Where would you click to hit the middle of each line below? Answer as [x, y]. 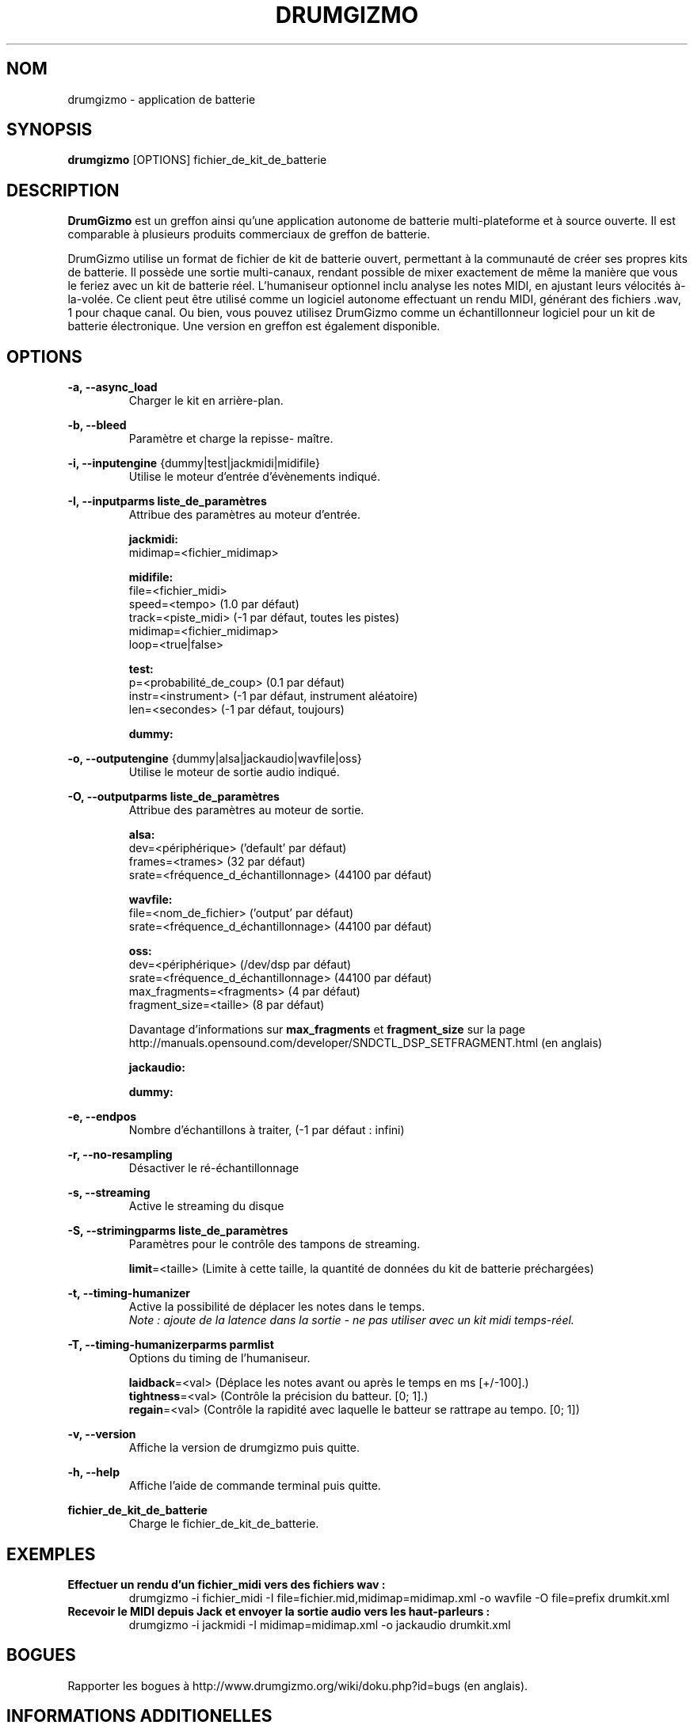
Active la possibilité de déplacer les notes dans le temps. [277, 1307]
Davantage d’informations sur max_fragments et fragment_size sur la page [327, 1030]
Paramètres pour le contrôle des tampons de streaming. [275, 1244]
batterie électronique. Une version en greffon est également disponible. [254, 326]
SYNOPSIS [50, 130]
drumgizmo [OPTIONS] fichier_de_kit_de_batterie [197, 160]
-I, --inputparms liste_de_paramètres [167, 501]
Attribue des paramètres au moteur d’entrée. [244, 515]
